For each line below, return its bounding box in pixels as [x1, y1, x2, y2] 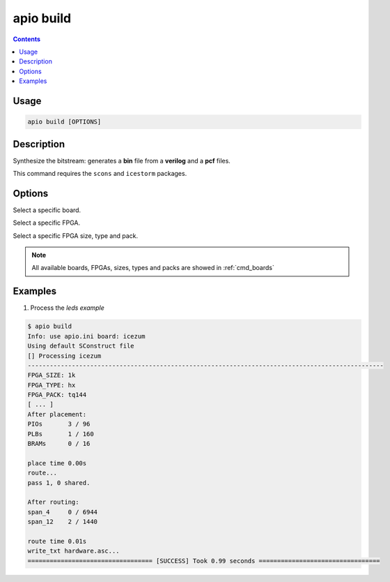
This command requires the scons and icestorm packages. [13, 170, 187, 177]
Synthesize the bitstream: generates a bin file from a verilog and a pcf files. [13, 156, 231, 165]
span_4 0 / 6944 [27, 508, 97, 516]
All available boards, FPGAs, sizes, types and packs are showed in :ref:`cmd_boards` [31, 264, 274, 272]
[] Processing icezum [27, 352, 102, 359]
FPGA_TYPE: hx [27, 381, 76, 389]
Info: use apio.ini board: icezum [27, 332, 146, 340]
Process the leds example [30, 304, 104, 312]
